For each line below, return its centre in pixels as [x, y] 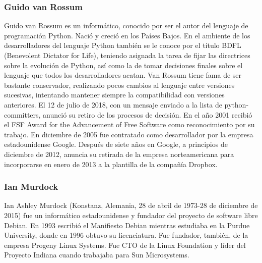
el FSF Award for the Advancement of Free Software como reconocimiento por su [129, 124]
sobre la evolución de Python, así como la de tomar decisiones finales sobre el [123, 65]
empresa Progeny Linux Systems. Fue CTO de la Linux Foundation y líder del [125, 245]
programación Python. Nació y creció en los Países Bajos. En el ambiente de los [127, 35]
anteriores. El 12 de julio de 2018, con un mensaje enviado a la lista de [113, 104]
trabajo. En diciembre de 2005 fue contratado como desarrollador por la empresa [129, 134]
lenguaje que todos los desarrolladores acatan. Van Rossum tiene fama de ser [123, 75]
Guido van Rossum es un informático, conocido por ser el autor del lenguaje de [126, 25]
